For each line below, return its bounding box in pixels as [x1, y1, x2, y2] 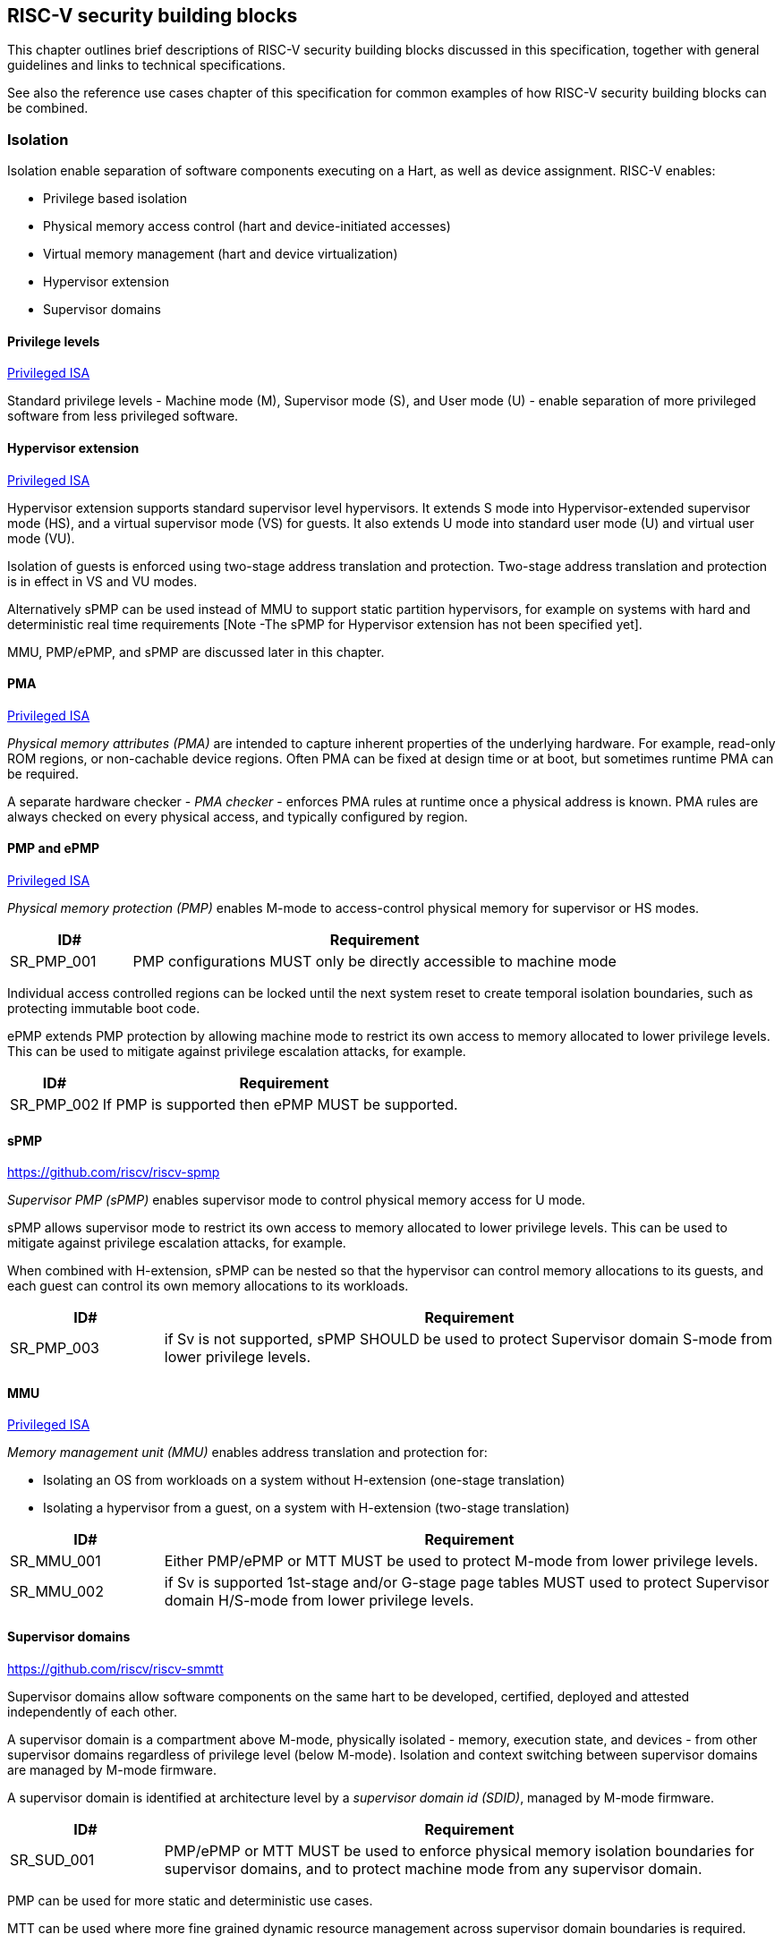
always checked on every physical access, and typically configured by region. [7, 808, 468, 824]
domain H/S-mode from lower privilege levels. [164, 1591, 474, 1610]
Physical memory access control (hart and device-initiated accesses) [43, 218, 451, 234]
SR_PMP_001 [10, 952, 97, 971]
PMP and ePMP [7, 840, 100, 856]
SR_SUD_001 [10, 1850, 95, 1869]
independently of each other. [7, 1703, 177, 1719]
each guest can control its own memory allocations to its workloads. [7, 1278, 409, 1294]
